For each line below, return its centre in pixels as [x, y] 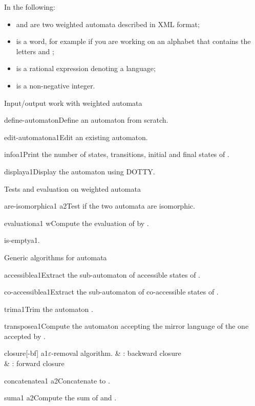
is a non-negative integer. [56, 85]
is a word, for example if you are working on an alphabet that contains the [133, 41]
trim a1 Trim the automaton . [49, 309]
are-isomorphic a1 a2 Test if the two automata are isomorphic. [100, 206]
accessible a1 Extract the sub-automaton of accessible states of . [102, 274]
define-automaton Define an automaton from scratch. [86, 120]
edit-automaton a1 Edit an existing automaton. [76, 137]
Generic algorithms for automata [56, 257]
